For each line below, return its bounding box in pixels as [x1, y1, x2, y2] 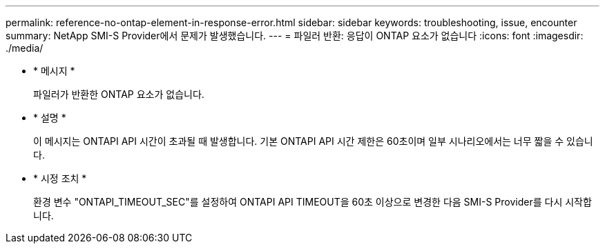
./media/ [6, 42, 44, 54]
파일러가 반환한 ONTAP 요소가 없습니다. [33, 88, 204, 100]
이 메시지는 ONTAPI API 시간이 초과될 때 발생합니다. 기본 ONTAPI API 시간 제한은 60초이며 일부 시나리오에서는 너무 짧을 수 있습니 [33, 135, 593, 147]
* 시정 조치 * [33, 172, 87, 184]
